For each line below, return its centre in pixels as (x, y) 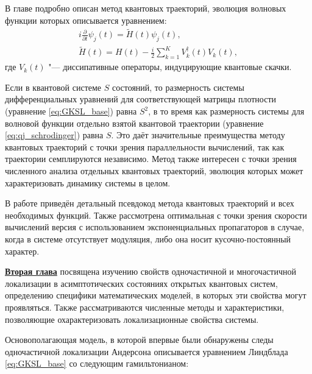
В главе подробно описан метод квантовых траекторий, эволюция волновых (146, 8)
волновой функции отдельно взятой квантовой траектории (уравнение (134, 123)
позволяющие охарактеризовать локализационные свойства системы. (132, 319)
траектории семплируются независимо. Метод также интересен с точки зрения (151, 159)
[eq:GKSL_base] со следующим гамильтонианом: (97, 363)
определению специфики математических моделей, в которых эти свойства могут (156, 295)
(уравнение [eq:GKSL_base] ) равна (71, 111)
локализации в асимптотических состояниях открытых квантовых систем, (141, 283)
